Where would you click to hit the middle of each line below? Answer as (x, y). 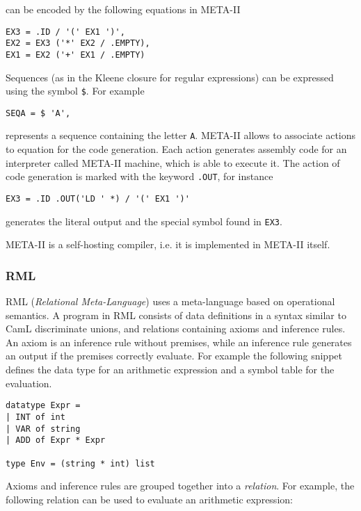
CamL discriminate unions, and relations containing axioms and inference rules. (176, 328)
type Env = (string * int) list (80, 463)
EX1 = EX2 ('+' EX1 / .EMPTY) (75, 55)
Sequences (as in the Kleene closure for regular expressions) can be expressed (170, 77)
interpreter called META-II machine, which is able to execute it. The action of (173, 162)
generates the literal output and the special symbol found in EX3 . (144, 221)
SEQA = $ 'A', (38, 113)
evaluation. (29, 383)
